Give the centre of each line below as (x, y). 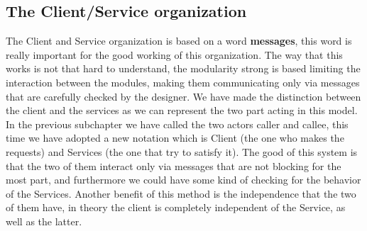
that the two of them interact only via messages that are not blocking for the (174, 165)
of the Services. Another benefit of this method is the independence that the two (181, 193)
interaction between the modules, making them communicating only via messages (183, 82)
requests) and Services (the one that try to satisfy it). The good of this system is (182, 151)
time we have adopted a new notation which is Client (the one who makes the (175, 138)
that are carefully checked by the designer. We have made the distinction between (183, 96)
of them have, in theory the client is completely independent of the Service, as (176, 207)
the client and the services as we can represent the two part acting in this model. (182, 110)
